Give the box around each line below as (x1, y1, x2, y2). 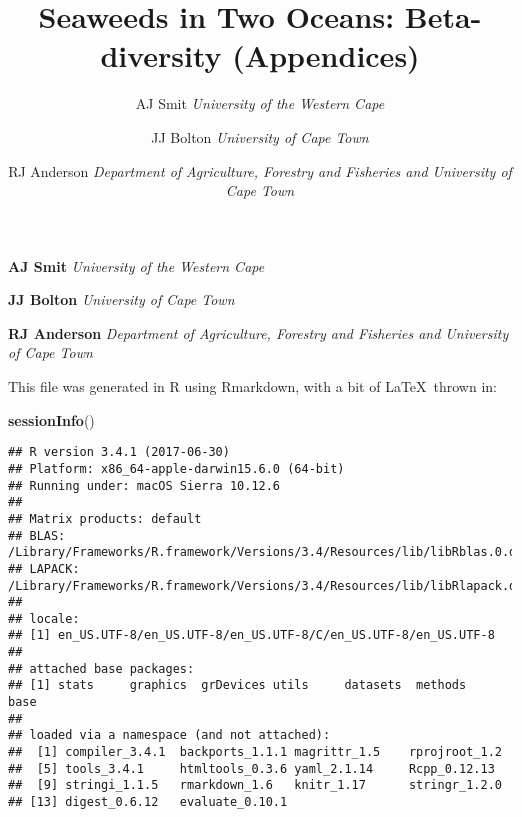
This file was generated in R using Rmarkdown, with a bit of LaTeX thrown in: (8, 376, 497, 397)
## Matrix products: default (8, 511, 202, 526)
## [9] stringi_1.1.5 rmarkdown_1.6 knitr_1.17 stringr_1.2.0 (8, 778, 502, 793)
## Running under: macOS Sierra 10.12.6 (8, 478, 281, 493)
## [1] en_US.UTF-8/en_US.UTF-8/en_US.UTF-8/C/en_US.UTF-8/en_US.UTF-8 (8, 628, 495, 643)
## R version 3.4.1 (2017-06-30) (8, 445, 230, 460)
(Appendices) (232, 35, 420, 76)
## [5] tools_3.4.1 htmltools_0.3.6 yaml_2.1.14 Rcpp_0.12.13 (8, 761, 495, 776)
